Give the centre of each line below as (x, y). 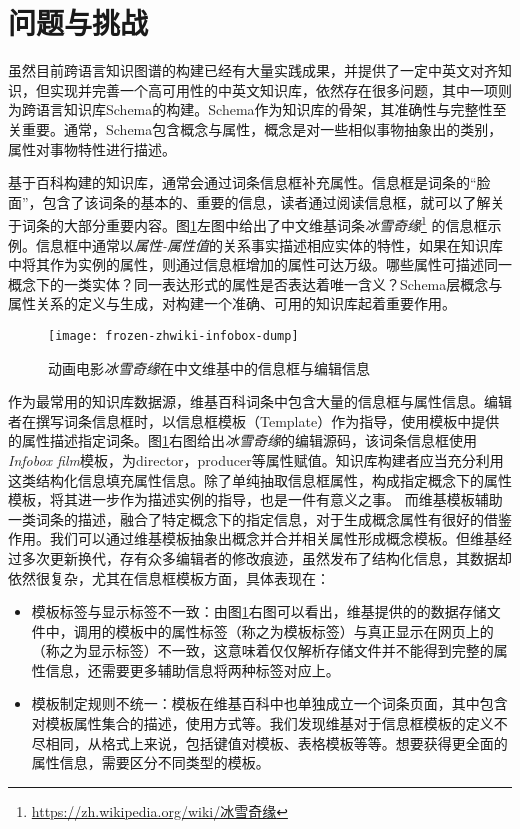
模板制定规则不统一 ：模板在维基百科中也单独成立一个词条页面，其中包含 (269, 703)
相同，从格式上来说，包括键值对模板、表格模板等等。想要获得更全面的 (276, 742)
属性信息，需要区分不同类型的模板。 (150, 762)
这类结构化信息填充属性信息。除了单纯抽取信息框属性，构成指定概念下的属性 (260, 479)
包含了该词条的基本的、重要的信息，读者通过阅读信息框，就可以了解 (266, 201)
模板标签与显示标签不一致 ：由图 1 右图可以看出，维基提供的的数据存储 (259, 611)
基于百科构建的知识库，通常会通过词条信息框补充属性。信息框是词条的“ (242, 182)
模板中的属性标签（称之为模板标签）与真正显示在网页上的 (304, 630)
